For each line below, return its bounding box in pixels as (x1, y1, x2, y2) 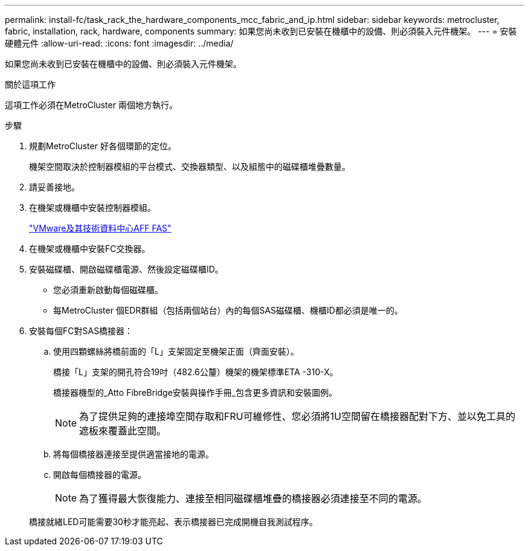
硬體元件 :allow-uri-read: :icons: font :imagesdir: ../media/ (5, 38, 234, 48)
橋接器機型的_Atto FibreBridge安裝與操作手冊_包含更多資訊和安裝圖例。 (53, 387, 338, 398)
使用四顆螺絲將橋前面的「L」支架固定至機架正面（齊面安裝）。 (53, 346, 299, 356)
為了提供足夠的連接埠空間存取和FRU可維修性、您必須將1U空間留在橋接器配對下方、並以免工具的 (79, 410, 516, 422)
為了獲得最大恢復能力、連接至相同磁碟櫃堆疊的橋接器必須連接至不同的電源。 (79, 492, 428, 504)
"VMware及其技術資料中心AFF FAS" (29, 223, 172, 233)
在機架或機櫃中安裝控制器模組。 (29, 202, 156, 213)
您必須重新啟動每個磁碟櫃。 (53, 285, 163, 295)
